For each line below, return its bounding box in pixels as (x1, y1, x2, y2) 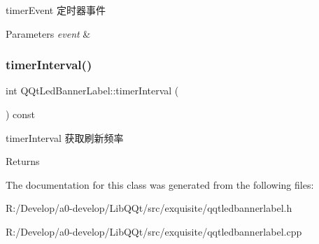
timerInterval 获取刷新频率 (6, 130, 124, 145)
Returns (6, 154, 40, 168)
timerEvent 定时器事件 (6, 3, 106, 17)
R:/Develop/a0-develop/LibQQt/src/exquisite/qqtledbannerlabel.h (6, 201, 292, 215)
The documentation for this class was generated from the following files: (6, 177, 314, 192)
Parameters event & (6, 26, 91, 41)
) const (6, 107, 36, 121)
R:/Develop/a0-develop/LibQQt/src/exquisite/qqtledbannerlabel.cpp (6, 224, 302, 238)
